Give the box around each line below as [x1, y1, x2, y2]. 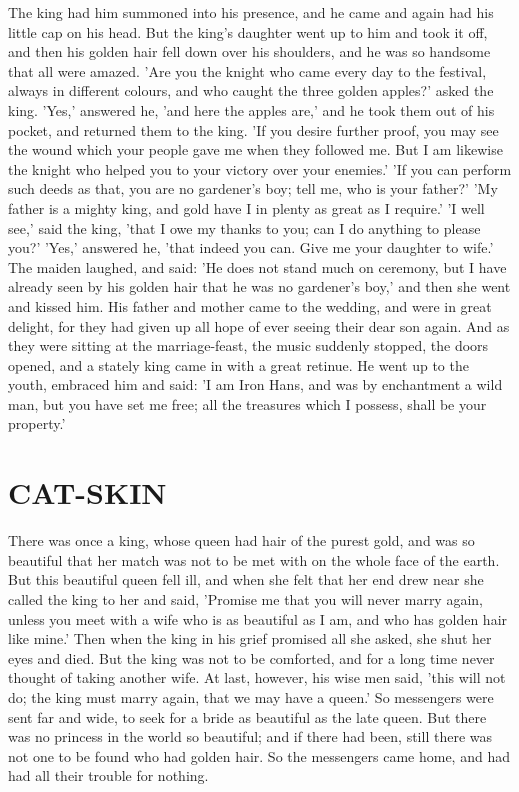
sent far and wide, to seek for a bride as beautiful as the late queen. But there [8, 706, 487, 727]
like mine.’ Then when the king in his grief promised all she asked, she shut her [8, 628, 492, 649]
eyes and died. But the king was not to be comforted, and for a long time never [8, 647, 495, 668]
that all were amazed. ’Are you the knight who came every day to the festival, [8, 60, 487, 81]
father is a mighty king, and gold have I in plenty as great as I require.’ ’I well [8, 197, 485, 218]
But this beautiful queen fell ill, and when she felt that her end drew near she [8, 569, 484, 590]
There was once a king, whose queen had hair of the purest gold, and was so [8, 530, 475, 551]
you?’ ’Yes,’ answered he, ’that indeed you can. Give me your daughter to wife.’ [8, 237, 494, 258]
